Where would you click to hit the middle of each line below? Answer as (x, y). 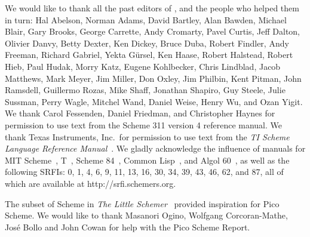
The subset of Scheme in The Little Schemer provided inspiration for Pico (142, 203)
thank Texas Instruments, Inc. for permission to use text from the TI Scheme (147, 136)
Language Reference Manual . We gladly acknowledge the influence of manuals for (155, 148)
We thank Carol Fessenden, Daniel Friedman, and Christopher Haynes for (140, 113)
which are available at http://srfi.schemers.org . (90, 183)
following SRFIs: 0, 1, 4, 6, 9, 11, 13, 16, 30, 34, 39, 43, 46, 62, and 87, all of (144, 172)
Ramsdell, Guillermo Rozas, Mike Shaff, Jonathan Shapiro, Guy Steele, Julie (145, 90)
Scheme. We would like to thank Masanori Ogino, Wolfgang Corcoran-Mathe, (146, 215)
